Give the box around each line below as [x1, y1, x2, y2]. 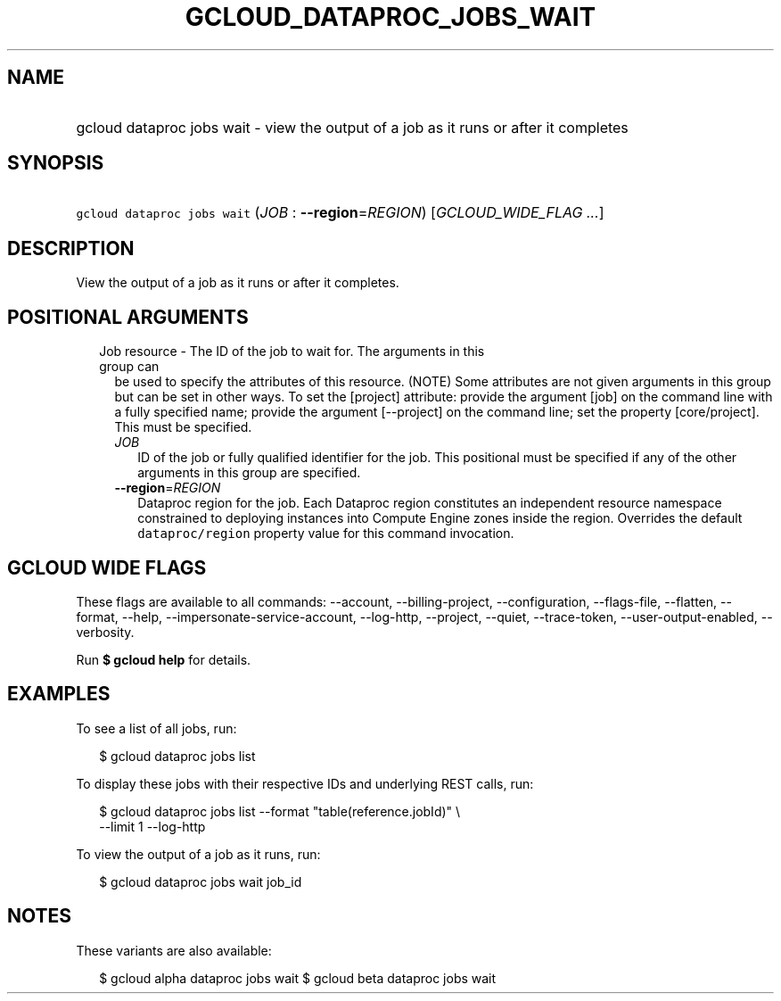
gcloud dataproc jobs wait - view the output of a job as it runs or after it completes [76, 118, 629, 136]
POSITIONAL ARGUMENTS [7, 305, 249, 328]
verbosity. [76, 624, 135, 640]
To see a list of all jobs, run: [76, 720, 237, 736]
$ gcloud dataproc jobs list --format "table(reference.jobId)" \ [99, 803, 461, 819]
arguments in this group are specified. [137, 465, 361, 481]
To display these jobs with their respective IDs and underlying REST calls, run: [76, 775, 534, 791]
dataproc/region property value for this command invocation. [137, 525, 514, 542]
